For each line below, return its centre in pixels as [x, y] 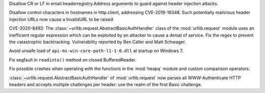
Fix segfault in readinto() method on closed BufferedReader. [73, 60]
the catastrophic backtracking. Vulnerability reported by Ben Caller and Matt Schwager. [97, 42]
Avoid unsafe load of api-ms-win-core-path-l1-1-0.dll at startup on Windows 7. [96, 51]
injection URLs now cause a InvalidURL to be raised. [62, 19]
